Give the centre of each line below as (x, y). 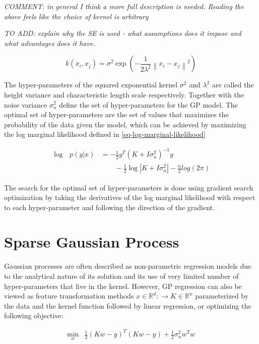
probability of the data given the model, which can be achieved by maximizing (125, 124)
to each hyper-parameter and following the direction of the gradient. (109, 207)
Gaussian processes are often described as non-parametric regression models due (128, 266)
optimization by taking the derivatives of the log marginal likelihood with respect (130, 197)
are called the (233, 85)
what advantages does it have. (50, 43)
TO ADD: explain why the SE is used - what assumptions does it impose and (123, 33)
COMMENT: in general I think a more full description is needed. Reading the (124, 6)
